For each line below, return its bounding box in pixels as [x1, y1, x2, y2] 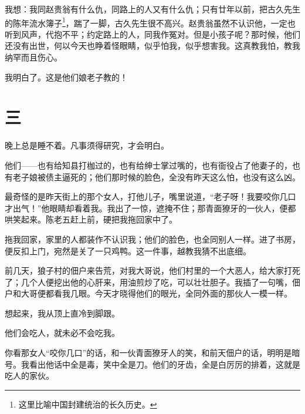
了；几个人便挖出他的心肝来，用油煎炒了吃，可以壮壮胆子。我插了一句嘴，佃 [5, 275, 300, 288]
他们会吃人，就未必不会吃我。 [5, 327, 120, 339]
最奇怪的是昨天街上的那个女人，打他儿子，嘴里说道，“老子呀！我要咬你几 [5, 190, 288, 203]
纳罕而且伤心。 [5, 51, 62, 63]
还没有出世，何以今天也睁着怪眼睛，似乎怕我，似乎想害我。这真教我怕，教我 [5, 39, 300, 52]
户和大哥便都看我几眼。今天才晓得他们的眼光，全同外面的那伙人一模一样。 [5, 287, 292, 299]
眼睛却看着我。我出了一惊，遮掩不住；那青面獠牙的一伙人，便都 [49, 201, 296, 214]
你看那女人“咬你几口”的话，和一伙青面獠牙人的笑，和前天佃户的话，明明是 [5, 346, 292, 359]
